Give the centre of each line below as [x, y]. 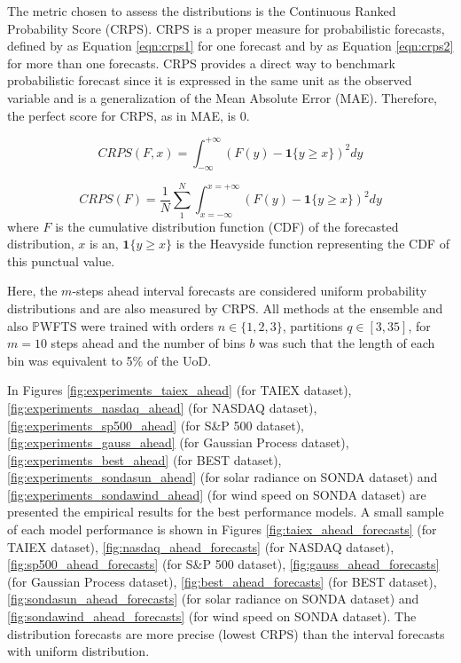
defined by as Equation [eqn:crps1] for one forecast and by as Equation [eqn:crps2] [230, 46]
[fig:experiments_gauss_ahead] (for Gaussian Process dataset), [178, 442]
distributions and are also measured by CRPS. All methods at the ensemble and [225, 308]
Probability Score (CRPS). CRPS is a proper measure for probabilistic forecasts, [226, 28]
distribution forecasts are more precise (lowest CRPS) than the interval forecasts [226, 633]
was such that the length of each [347, 343]
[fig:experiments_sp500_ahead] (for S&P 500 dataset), [156, 425]
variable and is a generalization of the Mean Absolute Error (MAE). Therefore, [223, 97]
